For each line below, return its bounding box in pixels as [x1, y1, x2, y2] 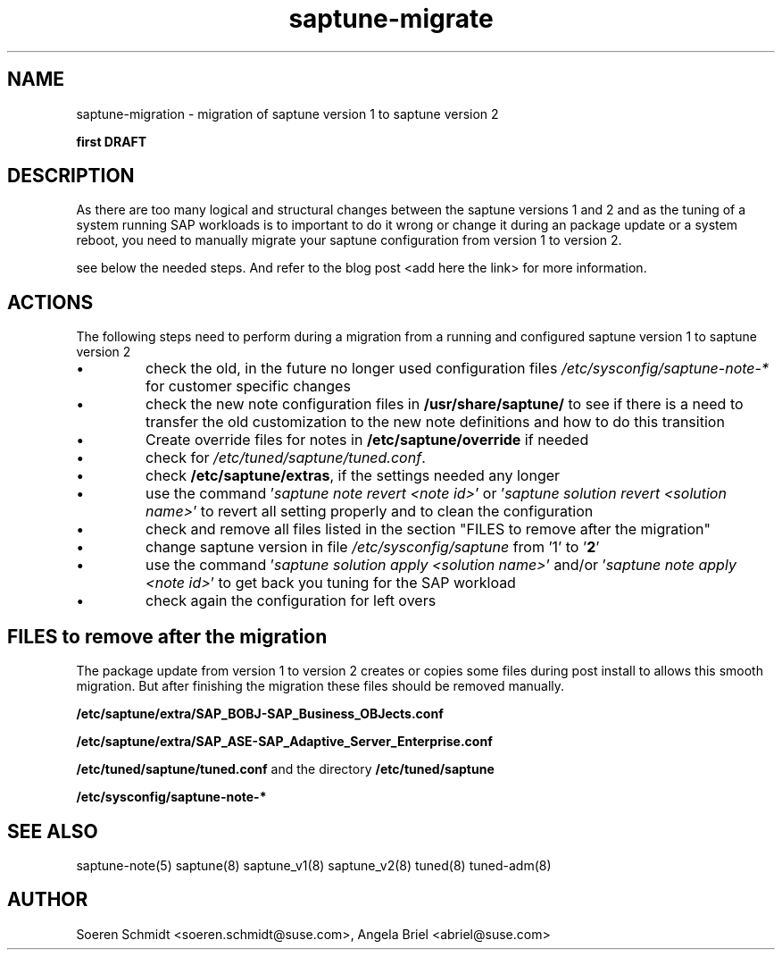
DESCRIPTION [7, 164, 135, 188]
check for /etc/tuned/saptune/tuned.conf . [146, 449, 426, 467]
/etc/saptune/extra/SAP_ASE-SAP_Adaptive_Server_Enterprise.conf [76, 734, 493, 750]
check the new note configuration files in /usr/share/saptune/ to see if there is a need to [146, 395, 744, 414]
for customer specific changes [146, 377, 351, 396]
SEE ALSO [7, 819, 98, 843]
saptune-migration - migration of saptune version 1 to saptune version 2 [76, 105, 499, 122]
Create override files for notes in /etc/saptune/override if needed [146, 431, 589, 449]
